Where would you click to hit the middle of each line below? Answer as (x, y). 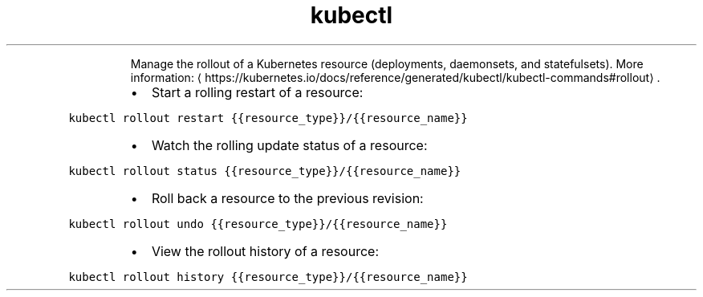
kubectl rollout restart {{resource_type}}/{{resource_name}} (268, 118)
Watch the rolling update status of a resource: (289, 145)
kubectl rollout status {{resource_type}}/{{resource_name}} (265, 171)
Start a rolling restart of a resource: (257, 92)
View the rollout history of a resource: (265, 251)
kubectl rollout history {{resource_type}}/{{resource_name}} (268, 277)
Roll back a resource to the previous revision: (287, 198)
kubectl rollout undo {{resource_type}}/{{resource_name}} (258, 224)
